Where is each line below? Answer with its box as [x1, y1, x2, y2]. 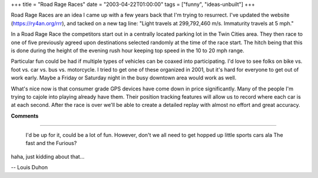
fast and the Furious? [25, 140, 77, 147]
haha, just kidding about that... [11, 153, 85, 160]
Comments [11, 112, 39, 119]
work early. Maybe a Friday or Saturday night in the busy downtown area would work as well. [11, 74, 237, 82]
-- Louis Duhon [11, 164, 48, 171]
